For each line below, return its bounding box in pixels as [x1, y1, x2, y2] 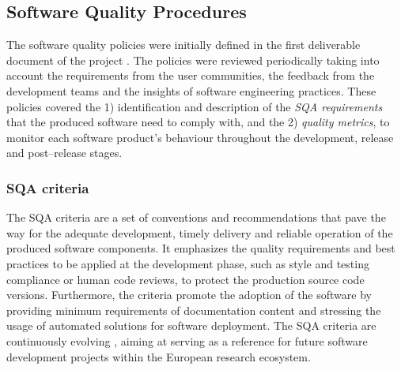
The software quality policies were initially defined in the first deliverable [6, 36, 361, 53]
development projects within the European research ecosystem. [6, 348, 311, 364]
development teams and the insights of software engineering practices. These [6, 82, 376, 99]
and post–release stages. [6, 144, 123, 161]
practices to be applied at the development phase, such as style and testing [6, 255, 369, 271]
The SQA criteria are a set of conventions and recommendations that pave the [6, 209, 386, 226]
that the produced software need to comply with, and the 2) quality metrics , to [6, 114, 390, 130]
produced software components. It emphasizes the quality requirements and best [6, 240, 395, 256]
